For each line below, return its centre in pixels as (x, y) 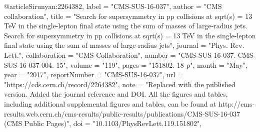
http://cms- (237, 103)
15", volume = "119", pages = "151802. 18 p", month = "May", (152, 65)
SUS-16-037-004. (29, 65)
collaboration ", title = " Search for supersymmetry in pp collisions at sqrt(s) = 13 (128, 16)
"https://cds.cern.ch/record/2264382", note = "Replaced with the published (120, 84)
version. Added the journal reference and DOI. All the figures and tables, (116, 94)
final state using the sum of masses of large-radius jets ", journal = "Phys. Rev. (124, 45)
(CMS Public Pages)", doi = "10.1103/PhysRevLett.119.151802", (103, 123)
